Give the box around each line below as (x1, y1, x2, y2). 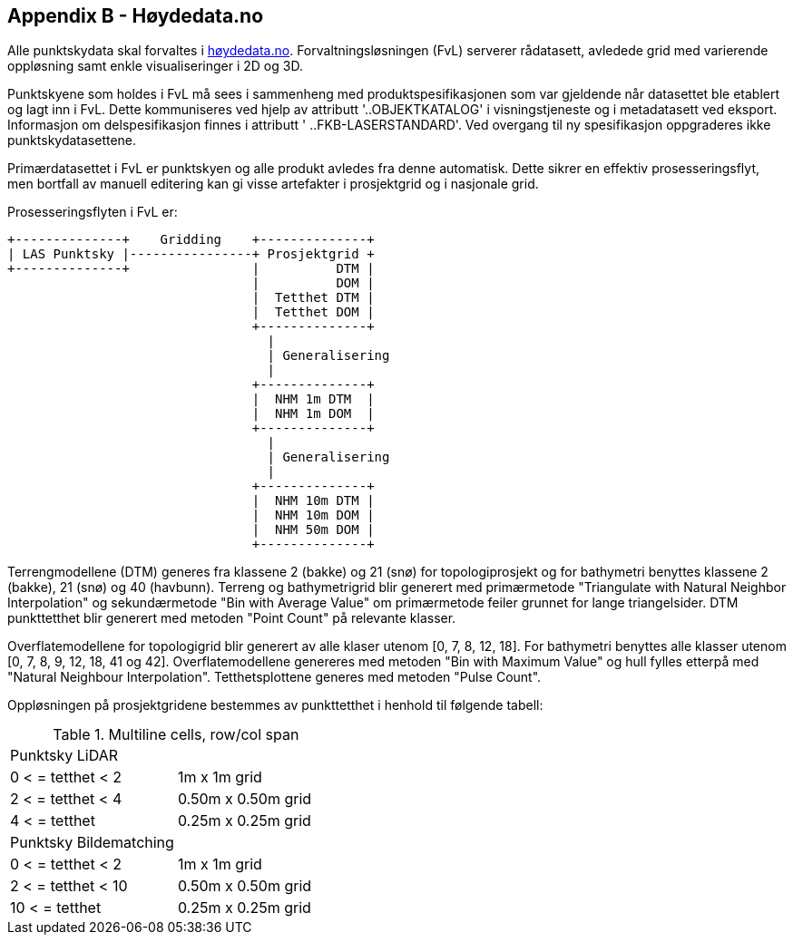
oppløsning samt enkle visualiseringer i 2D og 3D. (7, 58, 303, 74)
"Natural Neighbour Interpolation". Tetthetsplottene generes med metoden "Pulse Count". (7, 669, 542, 685)
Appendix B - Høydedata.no (7, 5, 264, 27)
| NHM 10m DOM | (251, 508, 375, 523)
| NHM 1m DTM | (251, 392, 375, 407)
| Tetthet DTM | (251, 290, 375, 306)
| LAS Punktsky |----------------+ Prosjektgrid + (7, 247, 375, 262)
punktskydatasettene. (7, 132, 137, 149)
